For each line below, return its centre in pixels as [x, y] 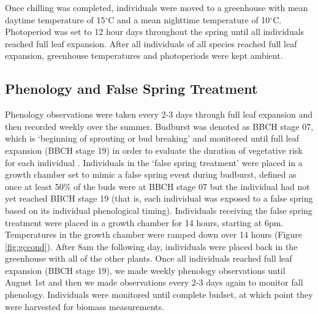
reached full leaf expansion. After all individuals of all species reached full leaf [151, 43]
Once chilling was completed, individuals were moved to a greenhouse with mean [157, 7]
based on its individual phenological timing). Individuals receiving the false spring [159, 210]
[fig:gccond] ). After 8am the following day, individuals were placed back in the [151, 246]
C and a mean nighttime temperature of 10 [189, 19]
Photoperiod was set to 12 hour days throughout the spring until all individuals [155, 32]
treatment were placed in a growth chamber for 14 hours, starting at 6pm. [144, 222]
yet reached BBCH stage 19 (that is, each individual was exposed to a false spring [159, 198]
